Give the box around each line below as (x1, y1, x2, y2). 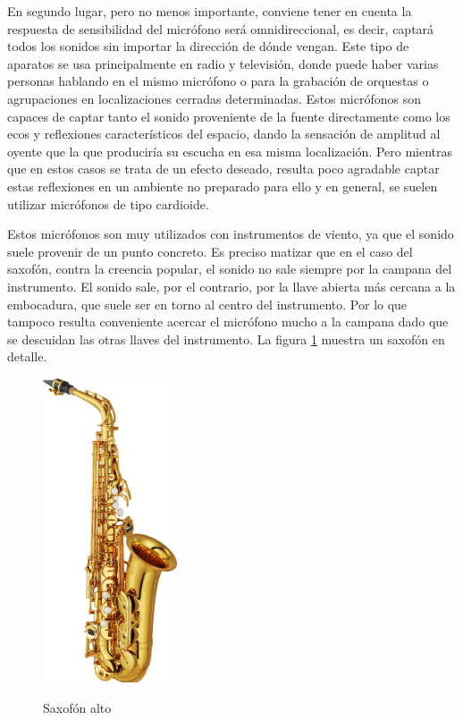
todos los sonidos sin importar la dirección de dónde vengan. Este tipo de (7, 37, 409, 55)
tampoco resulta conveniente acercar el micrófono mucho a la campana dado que (7, 312, 449, 331)
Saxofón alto (43, 698, 112, 716)
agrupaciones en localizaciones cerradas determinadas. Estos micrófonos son (7, 89, 421, 107)
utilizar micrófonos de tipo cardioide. (7, 194, 209, 213)
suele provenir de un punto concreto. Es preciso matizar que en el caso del (7, 241, 413, 260)
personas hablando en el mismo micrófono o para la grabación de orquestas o (7, 72, 429, 90)
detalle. (7, 347, 47, 366)
